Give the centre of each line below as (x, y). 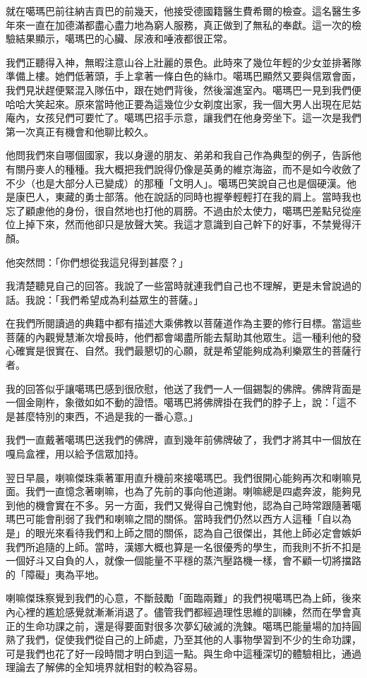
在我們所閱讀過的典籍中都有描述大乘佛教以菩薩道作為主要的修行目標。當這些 (183, 323)
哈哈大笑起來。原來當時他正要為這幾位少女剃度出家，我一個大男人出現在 (174, 103)
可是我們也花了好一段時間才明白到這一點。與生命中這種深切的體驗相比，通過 (183, 653)
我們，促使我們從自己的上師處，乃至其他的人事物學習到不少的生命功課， (193, 640)
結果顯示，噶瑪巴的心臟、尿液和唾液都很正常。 (124, 38)
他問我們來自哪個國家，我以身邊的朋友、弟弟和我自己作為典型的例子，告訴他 (183, 155)
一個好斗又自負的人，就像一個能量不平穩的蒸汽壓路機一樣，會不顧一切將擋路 (183, 560)
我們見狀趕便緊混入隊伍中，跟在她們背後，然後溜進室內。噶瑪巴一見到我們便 (183, 89)
